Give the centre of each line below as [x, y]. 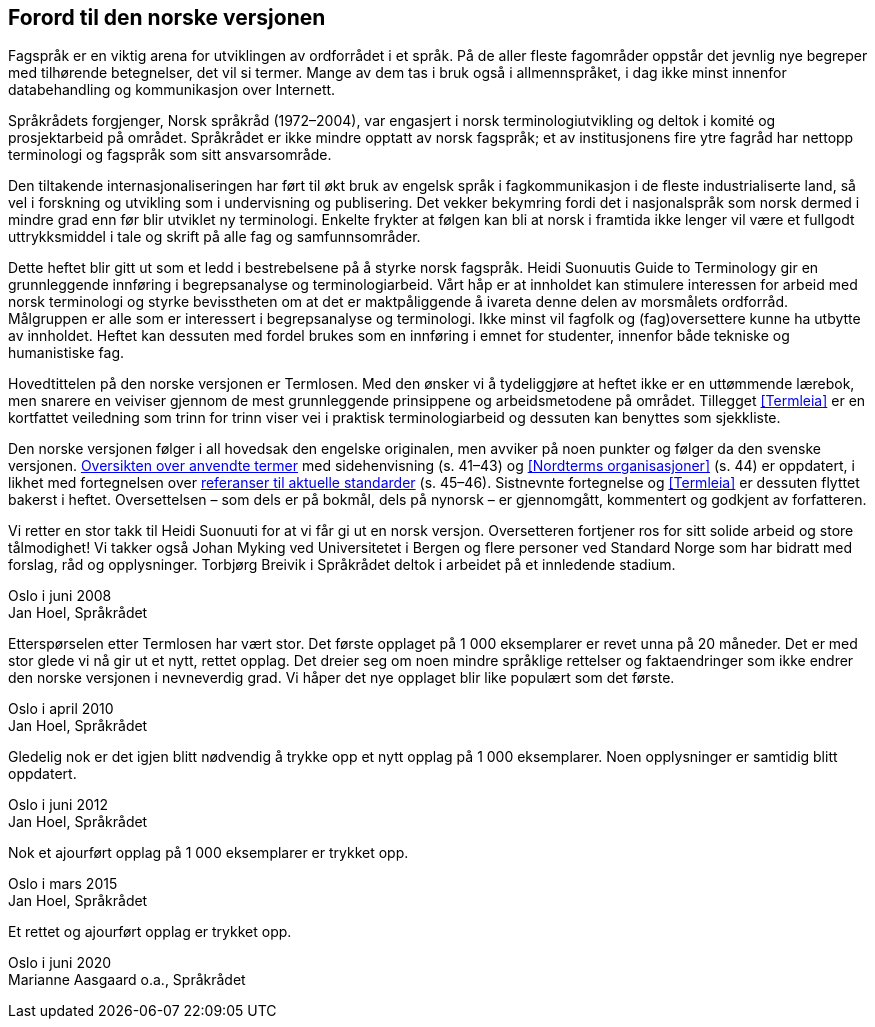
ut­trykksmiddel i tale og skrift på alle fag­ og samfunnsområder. [214, 237]
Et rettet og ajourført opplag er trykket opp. [150, 932]
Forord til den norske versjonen [167, 17]
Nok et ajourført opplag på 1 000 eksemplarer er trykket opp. [208, 853]
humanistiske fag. [66, 353]
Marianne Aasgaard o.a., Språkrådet [127, 980]
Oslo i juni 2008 [60, 596]
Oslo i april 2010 [61, 709]
